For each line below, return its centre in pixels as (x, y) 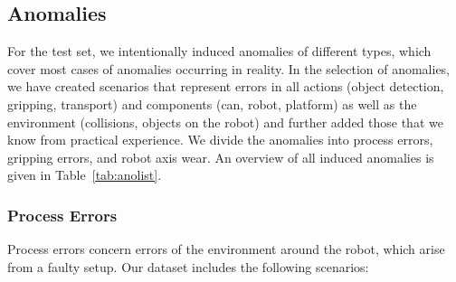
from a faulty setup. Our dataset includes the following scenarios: (188, 266)
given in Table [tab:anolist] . (85, 175)
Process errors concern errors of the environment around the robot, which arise (226, 249)
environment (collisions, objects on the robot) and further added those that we (225, 122)
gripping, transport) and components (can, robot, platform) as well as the (212, 103)
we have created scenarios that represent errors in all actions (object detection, (226, 86)
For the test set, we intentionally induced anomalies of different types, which (219, 51)
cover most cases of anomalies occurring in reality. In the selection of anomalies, (229, 68)
